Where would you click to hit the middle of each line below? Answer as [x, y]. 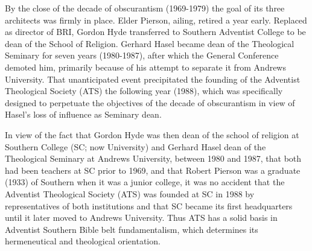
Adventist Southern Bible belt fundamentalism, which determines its [132, 229]
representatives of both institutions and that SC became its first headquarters [149, 205]
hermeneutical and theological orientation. [83, 241]
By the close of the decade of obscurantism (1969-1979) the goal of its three [145, 8]
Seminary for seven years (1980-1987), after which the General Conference [142, 55]
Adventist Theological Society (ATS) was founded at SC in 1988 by [130, 193]
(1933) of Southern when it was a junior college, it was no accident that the [145, 182]
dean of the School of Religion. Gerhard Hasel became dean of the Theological [150, 43]
